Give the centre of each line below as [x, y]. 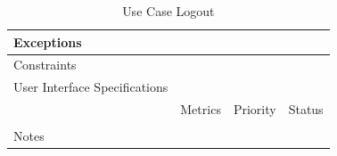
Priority [255, 109]
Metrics [201, 109]
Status [306, 109]
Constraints [45, 65]
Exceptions [48, 41]
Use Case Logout [168, 11]
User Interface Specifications [91, 87]
